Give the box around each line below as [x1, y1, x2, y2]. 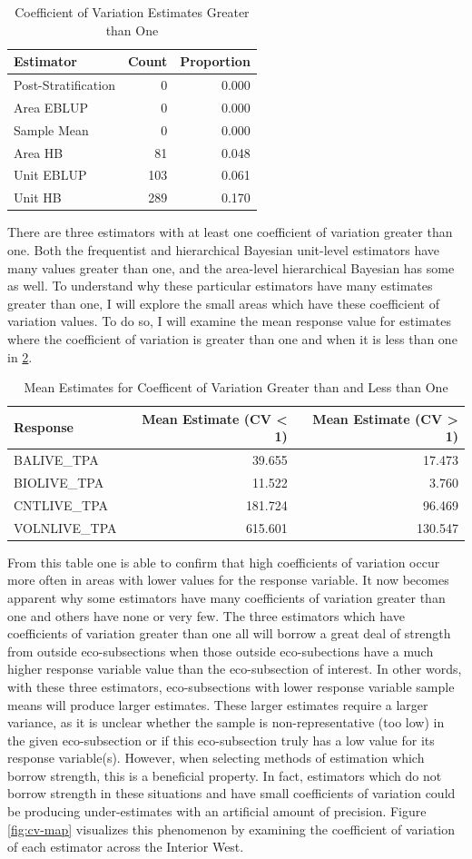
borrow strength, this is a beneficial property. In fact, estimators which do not [7, 765, 442, 785]
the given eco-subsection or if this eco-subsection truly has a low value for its [7, 730, 435, 749]
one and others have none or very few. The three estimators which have [7, 606, 405, 625]
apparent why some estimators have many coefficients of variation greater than [7, 587, 446, 607]
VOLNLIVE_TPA [14, 518, 117, 537]
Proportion [180, 52, 251, 71]
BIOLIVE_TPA [14, 472, 104, 491]
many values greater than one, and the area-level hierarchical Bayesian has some [7, 258, 455, 277]
